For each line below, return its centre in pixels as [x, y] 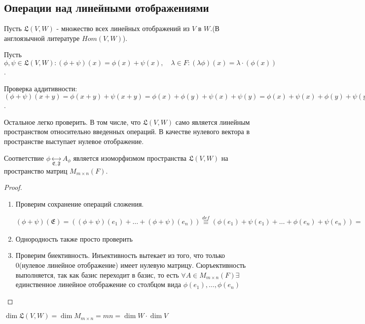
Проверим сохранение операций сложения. [80, 204]
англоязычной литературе [42, 38]
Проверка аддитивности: [41, 88]
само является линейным [213, 122]
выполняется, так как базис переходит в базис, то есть [97, 274]
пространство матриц [36, 170]
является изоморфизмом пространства [130, 158]
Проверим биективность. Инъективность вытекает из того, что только [120, 255]
